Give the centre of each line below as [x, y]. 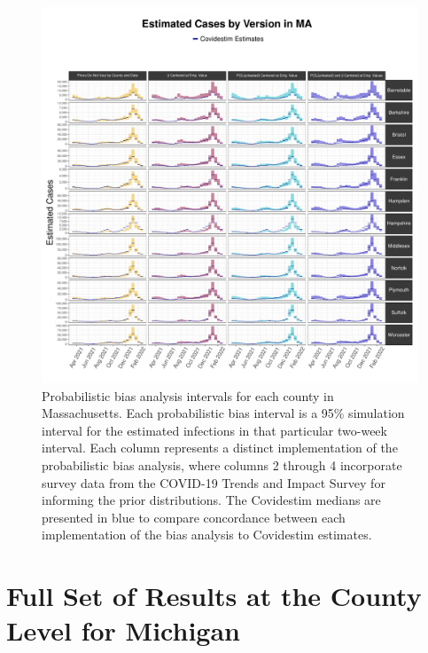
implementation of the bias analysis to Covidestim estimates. [207, 535]
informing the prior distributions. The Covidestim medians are [211, 500]
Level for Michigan [123, 630]
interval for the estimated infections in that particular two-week [214, 430]
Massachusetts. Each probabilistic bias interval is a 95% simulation [223, 413]
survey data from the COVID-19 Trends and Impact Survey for [214, 482]
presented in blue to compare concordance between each [194, 517]
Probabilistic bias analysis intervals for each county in [188, 395]
